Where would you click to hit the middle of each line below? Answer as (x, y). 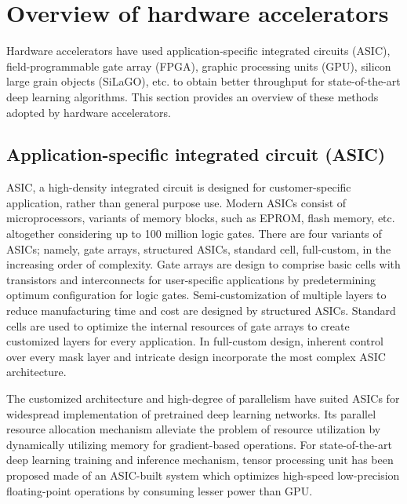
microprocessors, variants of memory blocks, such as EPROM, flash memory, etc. (201, 218)
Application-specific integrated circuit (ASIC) (196, 154)
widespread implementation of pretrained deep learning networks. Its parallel (191, 413)
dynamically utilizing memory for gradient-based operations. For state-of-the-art (199, 444)
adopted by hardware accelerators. (89, 112)
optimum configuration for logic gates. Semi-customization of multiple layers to (196, 295)
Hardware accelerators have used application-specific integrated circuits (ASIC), (198, 51)
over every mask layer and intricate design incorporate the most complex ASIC (196, 356)
